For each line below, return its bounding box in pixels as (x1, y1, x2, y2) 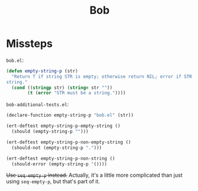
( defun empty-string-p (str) (6, 68, 78, 74)
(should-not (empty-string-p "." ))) (11, 145, 102, 151)
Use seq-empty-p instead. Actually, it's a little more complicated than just (6, 171, 183, 179)
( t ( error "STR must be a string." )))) (27, 90, 126, 96)
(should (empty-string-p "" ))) (11, 129, 89, 135)
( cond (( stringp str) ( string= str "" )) (11, 84, 113, 91)
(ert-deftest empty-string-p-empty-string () (6, 123, 120, 129)
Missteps (6, 37, 53, 50)
